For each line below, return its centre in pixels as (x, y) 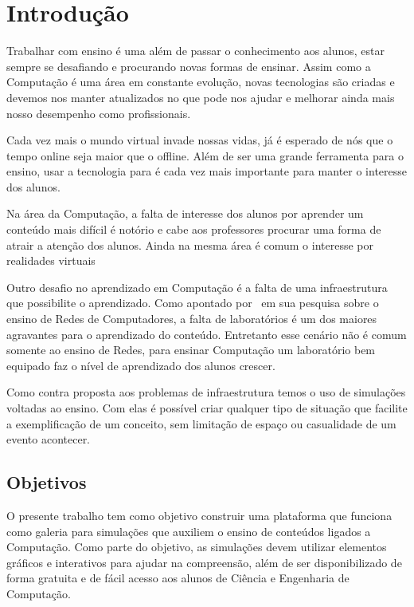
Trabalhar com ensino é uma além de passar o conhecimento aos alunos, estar (196, 51)
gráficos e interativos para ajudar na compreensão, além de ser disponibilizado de (204, 562)
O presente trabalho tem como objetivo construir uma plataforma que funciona (199, 515)
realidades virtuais (51, 260)
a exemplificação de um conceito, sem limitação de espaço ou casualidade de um (201, 423)
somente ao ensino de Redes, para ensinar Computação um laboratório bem (191, 350)
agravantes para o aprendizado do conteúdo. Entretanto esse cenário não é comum (207, 334)
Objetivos (47, 482)
